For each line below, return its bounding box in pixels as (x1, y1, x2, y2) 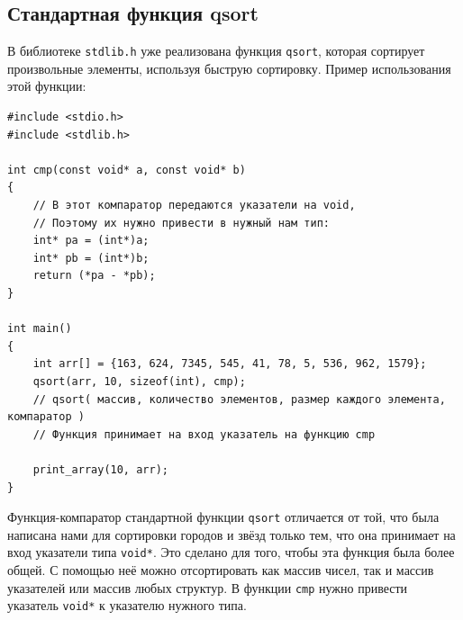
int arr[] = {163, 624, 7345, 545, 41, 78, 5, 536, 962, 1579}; (32, 357, 427, 371)
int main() (7, 322, 72, 336)
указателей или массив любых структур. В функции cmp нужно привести (7, 578, 408, 597)
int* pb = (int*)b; (32, 251, 150, 265)
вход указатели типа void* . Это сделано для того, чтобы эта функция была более (7, 543, 455, 562)
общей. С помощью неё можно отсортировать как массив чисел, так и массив (7, 561, 434, 580)
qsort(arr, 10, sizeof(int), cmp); (32, 374, 246, 388)
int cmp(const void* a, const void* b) (7, 163, 246, 176)
